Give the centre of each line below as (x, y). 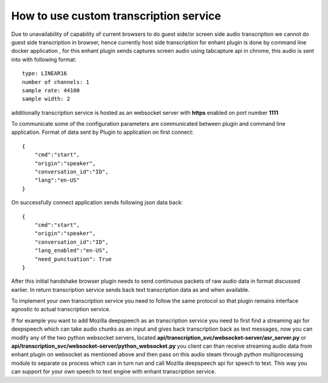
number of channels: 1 (56, 82)
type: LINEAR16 (45, 74)
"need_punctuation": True (73, 259)
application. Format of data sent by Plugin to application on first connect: (102, 132)
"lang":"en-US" (57, 180)
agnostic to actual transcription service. (61, 309)
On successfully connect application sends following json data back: (97, 202)
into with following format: (44, 59)
